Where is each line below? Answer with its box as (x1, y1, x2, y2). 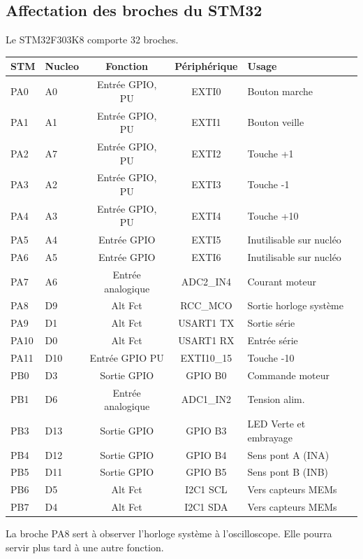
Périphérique (175, 59, 238, 73)
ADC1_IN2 (181, 392, 232, 406)
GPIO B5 (186, 465, 227, 479)
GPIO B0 (186, 367, 227, 382)
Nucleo (45, 59, 80, 73)
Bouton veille (247, 115, 304, 129)
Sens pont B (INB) (247, 465, 329, 479)
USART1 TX (178, 316, 235, 330)
